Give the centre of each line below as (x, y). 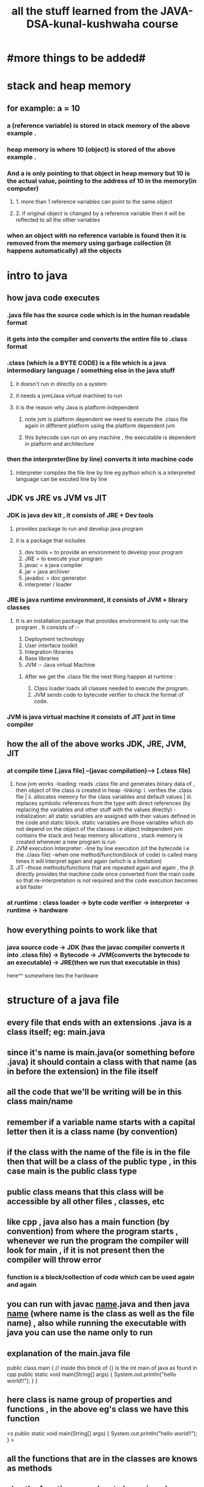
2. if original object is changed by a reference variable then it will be (100, 213)
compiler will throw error (54, 1260)
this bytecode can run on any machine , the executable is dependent (110, 437)
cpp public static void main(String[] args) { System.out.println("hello (91, 1374)
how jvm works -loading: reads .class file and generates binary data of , (105, 784)
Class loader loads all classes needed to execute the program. (111, 688)
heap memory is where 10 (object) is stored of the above (91, 149)
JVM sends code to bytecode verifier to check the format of (109, 694)
